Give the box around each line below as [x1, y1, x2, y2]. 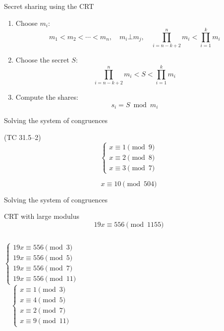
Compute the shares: [15, 92, 78, 102]
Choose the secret [15, 55, 69, 65]
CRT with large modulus [4, 211, 79, 221]
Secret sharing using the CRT [4, 1, 94, 11]
